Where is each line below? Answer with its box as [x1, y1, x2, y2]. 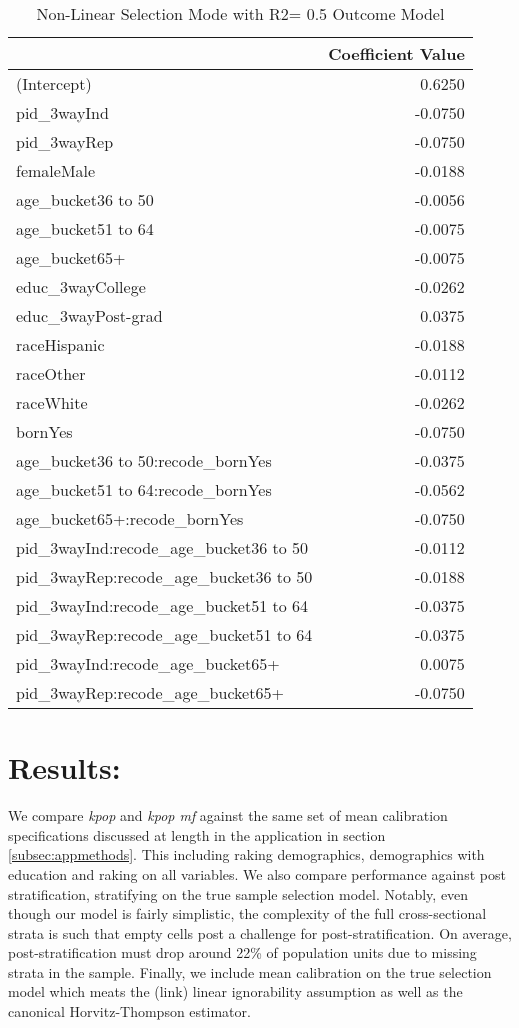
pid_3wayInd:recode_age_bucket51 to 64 [16, 594, 309, 617]
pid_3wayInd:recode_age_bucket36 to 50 [16, 536, 309, 559]
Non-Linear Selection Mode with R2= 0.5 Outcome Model [36, 2, 445, 25]
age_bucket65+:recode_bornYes [16, 507, 244, 530]
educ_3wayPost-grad [16, 304, 163, 327]
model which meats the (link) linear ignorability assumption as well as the [8, 981, 463, 1002]
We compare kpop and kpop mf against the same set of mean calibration [8, 805, 448, 826]
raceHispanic [16, 333, 105, 356]
